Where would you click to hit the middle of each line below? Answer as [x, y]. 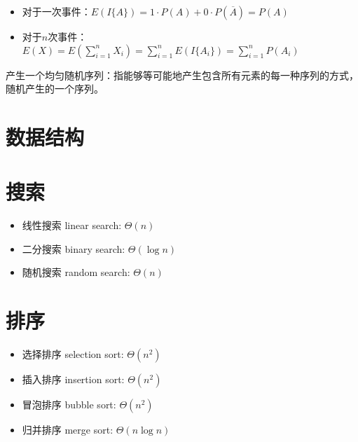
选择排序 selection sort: [73, 354]
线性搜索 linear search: [72, 225]
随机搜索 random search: [76, 272]
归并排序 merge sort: [68, 430]
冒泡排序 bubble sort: [69, 405]
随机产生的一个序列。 [55, 89]
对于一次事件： [56, 11]
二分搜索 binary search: [74, 248]
